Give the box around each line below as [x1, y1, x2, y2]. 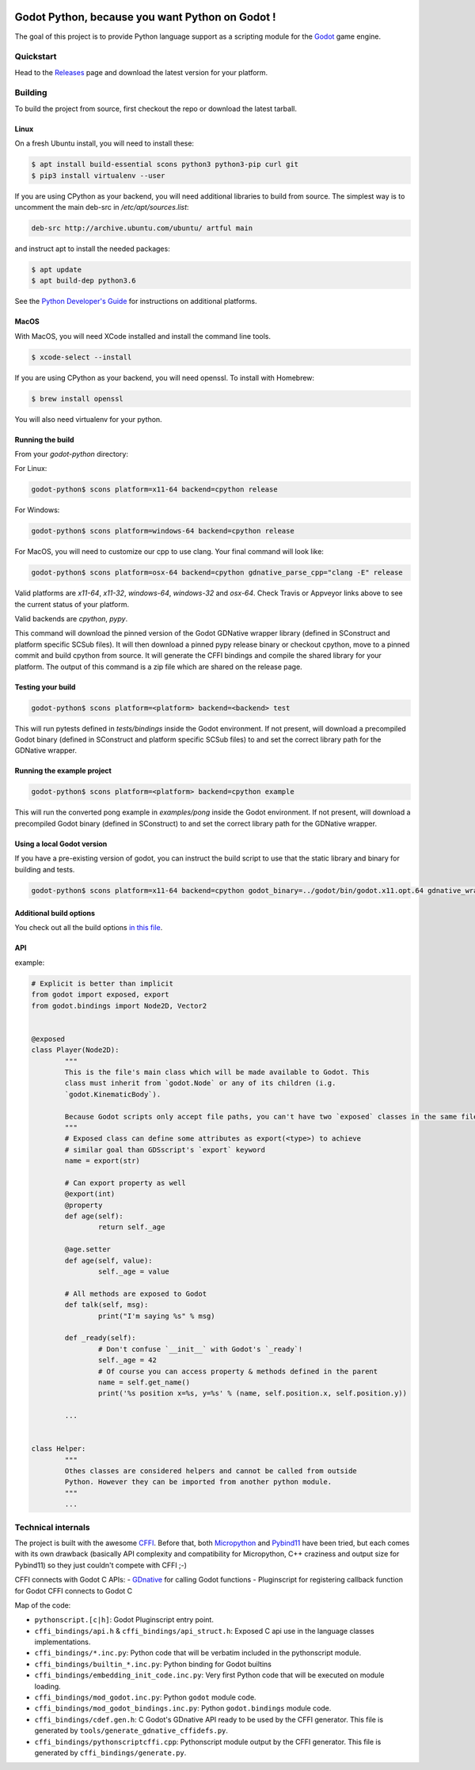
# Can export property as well [64, 1178, 186, 1187]
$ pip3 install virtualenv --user [31, 171, 165, 180]
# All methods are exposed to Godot [64, 1289, 207, 1298]
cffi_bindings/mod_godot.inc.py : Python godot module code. [34, 1692, 256, 1702]
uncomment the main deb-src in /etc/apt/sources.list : [14, 202, 189, 211]
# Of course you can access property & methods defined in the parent [97, 1366, 378, 1376]
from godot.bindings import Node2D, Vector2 [31, 1001, 207, 1010]
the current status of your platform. [14, 599, 130, 609]
